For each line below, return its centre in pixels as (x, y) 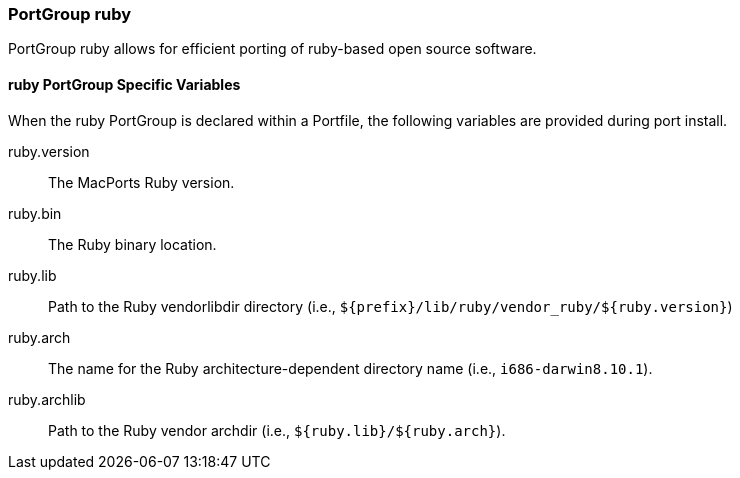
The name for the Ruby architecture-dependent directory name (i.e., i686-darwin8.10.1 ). (350, 368)
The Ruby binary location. (132, 244)
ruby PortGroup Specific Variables (124, 84)
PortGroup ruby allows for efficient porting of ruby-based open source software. (272, 49)
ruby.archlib (47, 399)
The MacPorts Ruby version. (141, 182)
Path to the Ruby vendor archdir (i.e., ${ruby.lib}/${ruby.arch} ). (277, 430)
